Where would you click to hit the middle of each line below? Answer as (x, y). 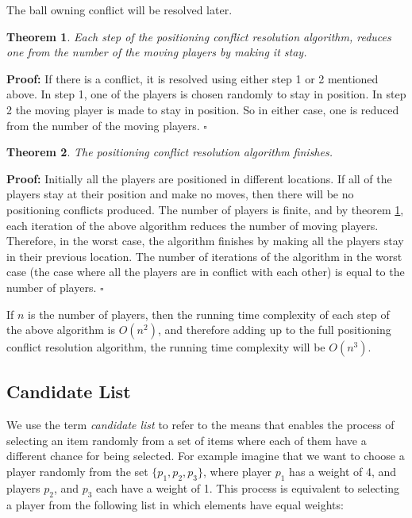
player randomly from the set (77, 472)
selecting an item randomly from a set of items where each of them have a (187, 440)
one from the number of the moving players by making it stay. (157, 52)
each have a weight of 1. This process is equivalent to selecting (248, 487)
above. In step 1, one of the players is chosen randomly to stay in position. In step (206, 94)
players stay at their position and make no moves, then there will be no (180, 194)
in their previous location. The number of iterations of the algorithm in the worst (204, 256)
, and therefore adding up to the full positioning (274, 330)
